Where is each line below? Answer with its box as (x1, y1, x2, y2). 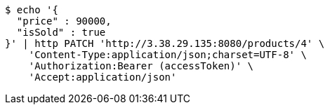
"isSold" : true (16, 27, 106, 38)
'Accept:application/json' (28, 71, 177, 83)
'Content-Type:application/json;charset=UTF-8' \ (28, 49, 307, 60)
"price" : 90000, (16, 15, 112, 27)
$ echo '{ (5, 4, 58, 15)
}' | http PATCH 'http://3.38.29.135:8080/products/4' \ (5, 38, 325, 49)
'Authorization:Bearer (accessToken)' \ (28, 60, 254, 71)
